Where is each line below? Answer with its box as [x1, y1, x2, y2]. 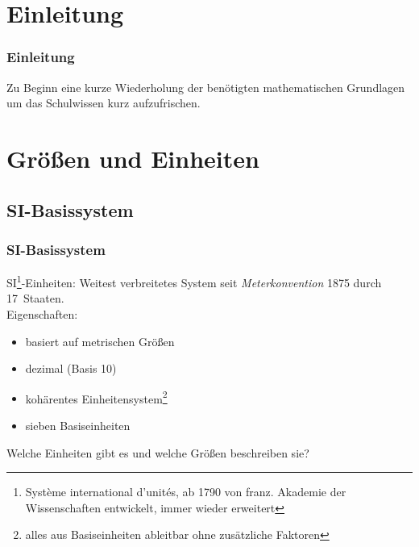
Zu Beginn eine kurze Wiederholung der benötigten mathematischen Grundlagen [6, 78, 405, 95]
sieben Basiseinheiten [25, 417, 131, 434]
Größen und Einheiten [6, 141, 259, 174]
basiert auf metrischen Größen [25, 332, 175, 349]
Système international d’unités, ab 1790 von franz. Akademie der [25, 483, 346, 500]
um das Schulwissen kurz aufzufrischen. [6, 94, 201, 111]
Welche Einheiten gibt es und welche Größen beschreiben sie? [6, 444, 309, 461]
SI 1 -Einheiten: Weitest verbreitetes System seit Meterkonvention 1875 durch [6, 272, 382, 290]
